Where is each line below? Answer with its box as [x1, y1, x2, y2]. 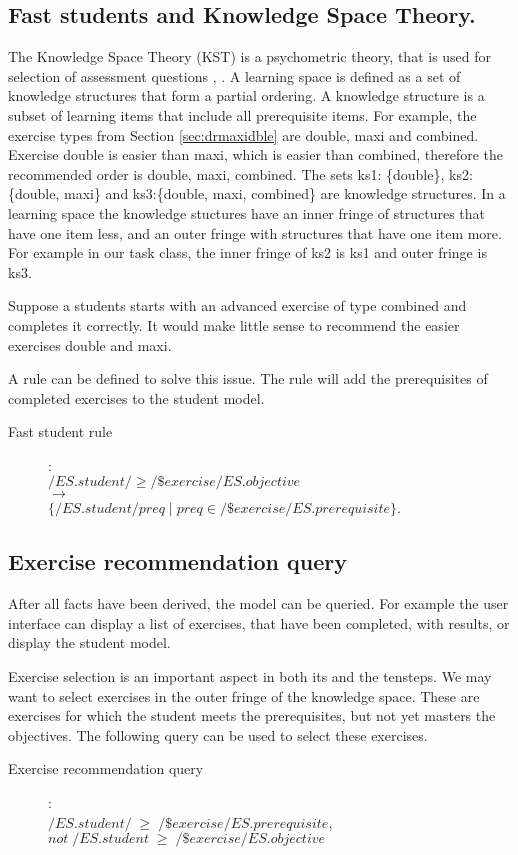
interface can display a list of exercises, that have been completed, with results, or [8, 612, 510, 633]
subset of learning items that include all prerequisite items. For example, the [8, 104, 477, 125]
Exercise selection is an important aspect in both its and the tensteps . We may [8, 666, 492, 687]
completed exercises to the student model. [8, 387, 265, 408]
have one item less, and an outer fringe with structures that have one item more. [8, 222, 502, 243]
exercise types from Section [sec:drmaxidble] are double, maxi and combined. [8, 124, 479, 145]
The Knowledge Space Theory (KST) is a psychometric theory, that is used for [8, 46, 492, 67]
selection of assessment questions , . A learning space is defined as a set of [8, 65, 461, 86]
